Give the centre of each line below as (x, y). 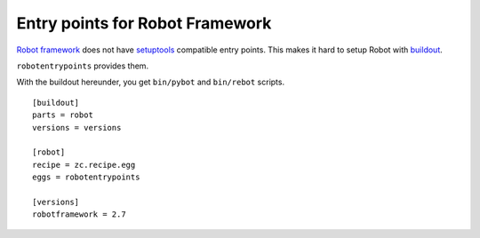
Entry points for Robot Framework (144, 23)
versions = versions (77, 127)
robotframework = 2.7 (79, 214)
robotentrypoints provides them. (83, 66)
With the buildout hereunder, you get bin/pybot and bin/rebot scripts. (150, 82)
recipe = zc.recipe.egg (84, 165)
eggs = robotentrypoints (86, 177)
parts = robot (63, 115)
